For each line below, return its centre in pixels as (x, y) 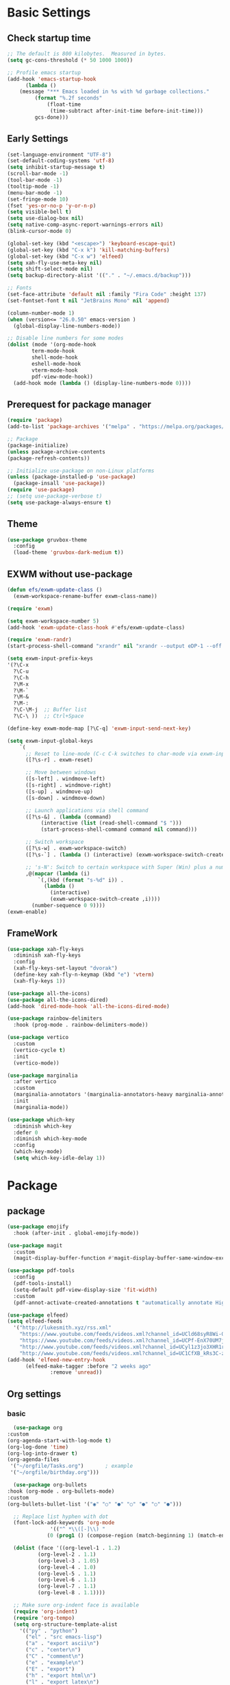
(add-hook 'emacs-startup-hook (52, 79)
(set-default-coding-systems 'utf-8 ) (61, 161)
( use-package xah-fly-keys (46, 949)
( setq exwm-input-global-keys (50, 741)
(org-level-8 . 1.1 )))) (72, 1593)
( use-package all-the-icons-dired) (58, 1000)
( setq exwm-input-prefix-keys (50, 659)
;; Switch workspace (54, 842)
